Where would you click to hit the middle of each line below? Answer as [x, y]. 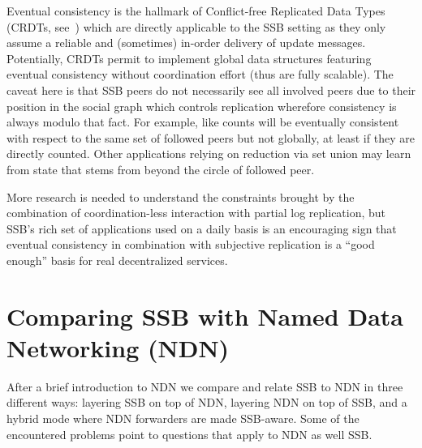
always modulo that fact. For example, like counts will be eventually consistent [203, 122]
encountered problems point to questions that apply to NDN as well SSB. [189, 434]
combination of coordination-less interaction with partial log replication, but [196, 213]
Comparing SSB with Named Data [205, 316]
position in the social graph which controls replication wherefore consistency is [202, 106]
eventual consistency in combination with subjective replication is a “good [191, 244]
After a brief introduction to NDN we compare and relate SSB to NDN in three [205, 386]
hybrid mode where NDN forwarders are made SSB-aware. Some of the [183, 418]
